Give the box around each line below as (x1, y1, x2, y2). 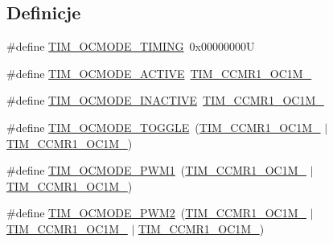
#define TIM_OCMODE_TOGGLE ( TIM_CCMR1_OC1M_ (6, 118, 321, 135)
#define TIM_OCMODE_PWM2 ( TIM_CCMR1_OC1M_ (6, 204, 306, 221)
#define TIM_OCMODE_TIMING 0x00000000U (6, 38, 255, 55)
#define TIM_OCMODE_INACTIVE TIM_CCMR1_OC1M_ (6, 92, 324, 109)
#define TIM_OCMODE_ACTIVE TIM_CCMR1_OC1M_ (6, 64, 312, 81)
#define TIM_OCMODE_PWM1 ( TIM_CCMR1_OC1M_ (6, 162, 306, 179)
